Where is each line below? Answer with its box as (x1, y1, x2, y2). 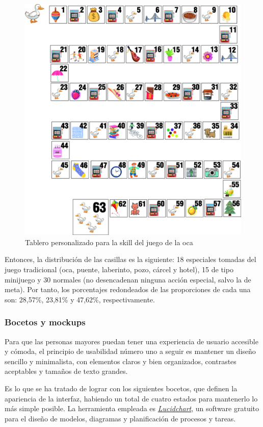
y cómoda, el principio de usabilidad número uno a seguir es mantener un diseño (5, 346, 256, 357)
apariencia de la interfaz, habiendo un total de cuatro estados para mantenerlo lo (5, 393, 258, 404)
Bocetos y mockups (5, 316, 86, 328)
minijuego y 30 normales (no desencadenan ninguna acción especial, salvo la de (5, 274, 251, 284)
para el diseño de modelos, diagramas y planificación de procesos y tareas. (5, 413, 236, 423)
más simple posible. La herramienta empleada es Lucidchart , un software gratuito (5, 403, 259, 414)
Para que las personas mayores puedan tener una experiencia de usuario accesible (5, 336, 258, 346)
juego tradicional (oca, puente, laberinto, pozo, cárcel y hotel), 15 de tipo (5, 264, 233, 275)
